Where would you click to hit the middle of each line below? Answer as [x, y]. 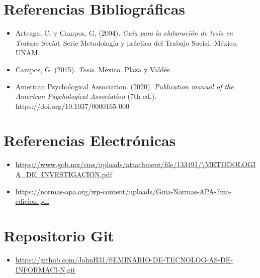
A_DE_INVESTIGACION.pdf [64, 174]
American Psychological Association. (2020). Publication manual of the [124, 86]
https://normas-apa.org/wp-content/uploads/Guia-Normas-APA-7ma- [123, 191]
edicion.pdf [32, 201]
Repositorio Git [59, 235]
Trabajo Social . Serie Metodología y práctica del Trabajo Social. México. [127, 42]
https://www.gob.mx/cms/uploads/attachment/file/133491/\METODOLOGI [136, 164]
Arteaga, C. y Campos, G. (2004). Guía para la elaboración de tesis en [124, 33]
